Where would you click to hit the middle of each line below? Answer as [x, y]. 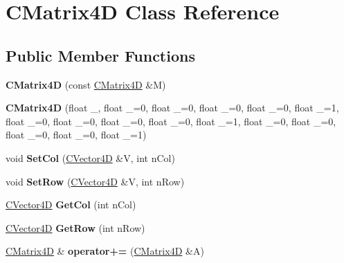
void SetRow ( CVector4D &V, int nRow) [95, 181]
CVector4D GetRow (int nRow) [75, 227]
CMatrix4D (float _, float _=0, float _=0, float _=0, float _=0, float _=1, [172, 108]
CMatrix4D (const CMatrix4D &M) [86, 84]
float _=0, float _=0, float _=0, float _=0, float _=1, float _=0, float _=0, [171, 121]
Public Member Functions [100, 55]
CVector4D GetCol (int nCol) [71, 205]
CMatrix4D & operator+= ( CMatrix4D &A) [105, 251]
